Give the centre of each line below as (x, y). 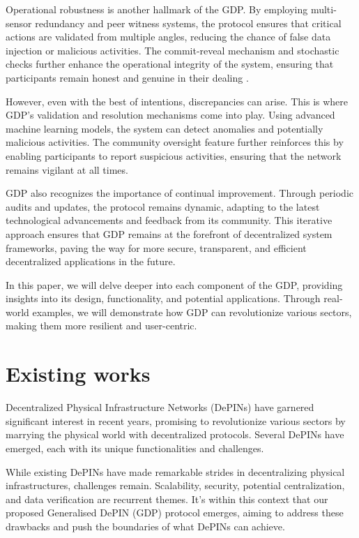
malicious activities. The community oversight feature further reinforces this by (175, 142)
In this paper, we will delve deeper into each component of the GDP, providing (174, 284)
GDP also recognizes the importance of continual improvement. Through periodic (180, 193)
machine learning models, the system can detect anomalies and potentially (165, 128)
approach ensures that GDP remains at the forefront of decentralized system (169, 233)
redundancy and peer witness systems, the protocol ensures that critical (188, 23)
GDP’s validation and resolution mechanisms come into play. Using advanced (170, 115)
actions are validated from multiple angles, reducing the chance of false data (168, 37)
